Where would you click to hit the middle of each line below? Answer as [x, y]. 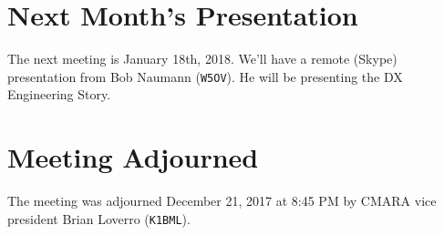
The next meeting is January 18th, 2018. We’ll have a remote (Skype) [202, 59]
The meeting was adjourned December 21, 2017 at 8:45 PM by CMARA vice [222, 201]
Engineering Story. [59, 94]
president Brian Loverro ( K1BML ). [99, 218]
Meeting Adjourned [133, 157]
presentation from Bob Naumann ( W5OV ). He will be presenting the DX [205, 76]
